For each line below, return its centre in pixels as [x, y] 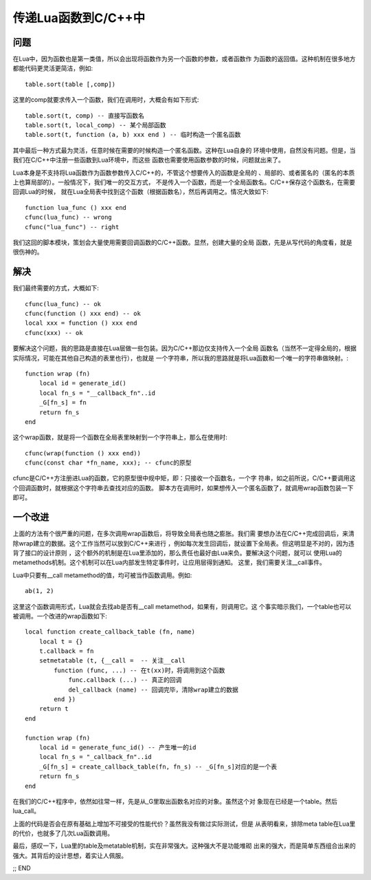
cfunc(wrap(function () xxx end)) [83, 453]
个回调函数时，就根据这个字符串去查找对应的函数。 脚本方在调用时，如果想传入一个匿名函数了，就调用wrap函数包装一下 [183, 488]
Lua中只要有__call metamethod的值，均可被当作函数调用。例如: [102, 575]
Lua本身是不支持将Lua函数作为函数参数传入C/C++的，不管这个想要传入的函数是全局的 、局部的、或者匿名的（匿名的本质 [184, 173]
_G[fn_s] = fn [63, 403]
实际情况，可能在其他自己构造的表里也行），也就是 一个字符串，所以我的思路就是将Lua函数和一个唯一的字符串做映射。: [181, 358]
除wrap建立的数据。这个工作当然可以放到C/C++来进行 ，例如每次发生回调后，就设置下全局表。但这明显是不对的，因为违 [184, 543]
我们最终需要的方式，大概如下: [56, 288]
